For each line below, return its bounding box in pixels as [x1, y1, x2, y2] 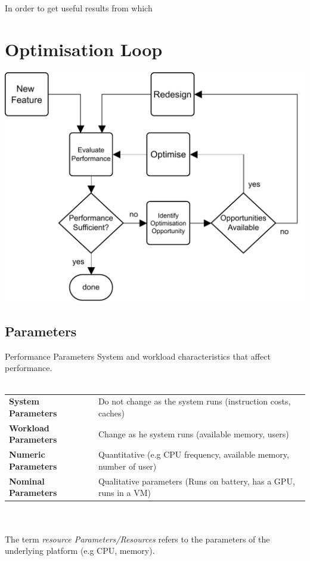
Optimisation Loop [5, 36, 163, 61]
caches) [98, 407, 125, 419]
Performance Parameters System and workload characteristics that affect [5, 350, 271, 362]
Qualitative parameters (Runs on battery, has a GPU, [98, 474, 295, 487]
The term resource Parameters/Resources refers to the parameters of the [5, 532, 270, 545]
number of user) [98, 459, 157, 472]
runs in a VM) [98, 486, 151, 499]
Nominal [9, 474, 45, 487]
